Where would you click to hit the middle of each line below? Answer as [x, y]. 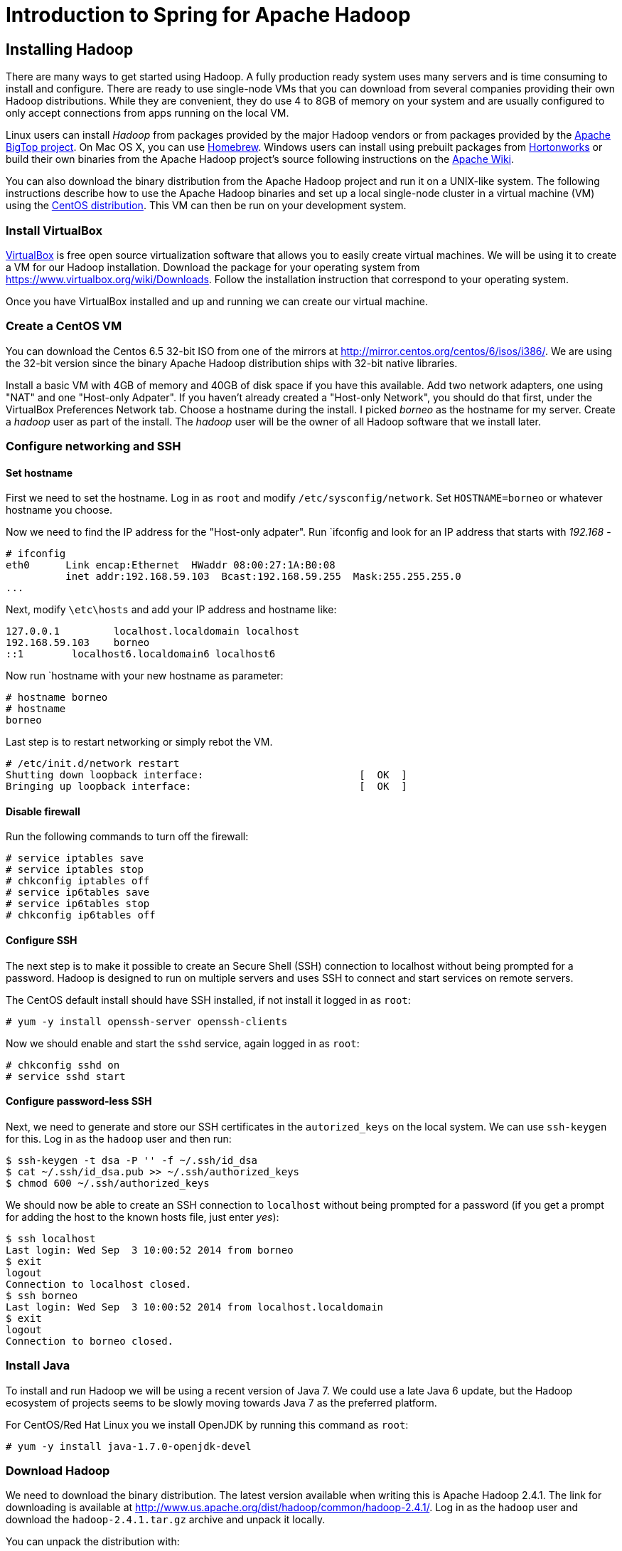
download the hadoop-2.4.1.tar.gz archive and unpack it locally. [166, 1520]
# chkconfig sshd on [63, 1065]
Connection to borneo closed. [90, 1341]
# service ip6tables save [78, 893]
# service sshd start [66, 1076]
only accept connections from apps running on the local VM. [148, 113]
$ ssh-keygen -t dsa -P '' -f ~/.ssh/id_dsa [132, 1160]
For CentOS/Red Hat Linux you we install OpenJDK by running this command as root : [207, 1424]
